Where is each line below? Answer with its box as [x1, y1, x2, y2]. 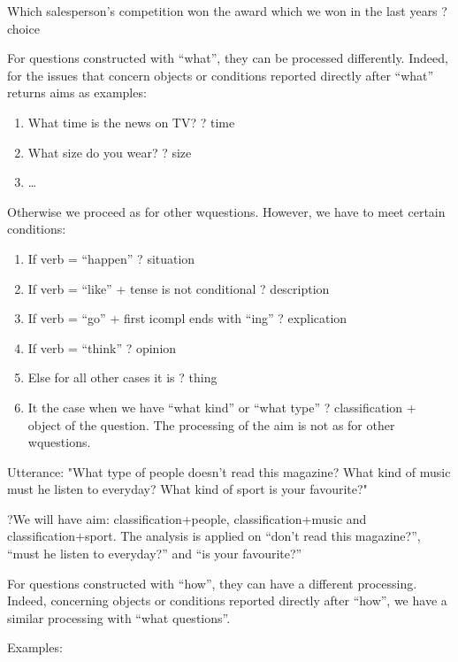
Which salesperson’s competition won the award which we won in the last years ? [7, 2, 447, 19]
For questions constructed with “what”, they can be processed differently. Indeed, [7, 49, 448, 67]
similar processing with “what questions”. [7, 608, 231, 627]
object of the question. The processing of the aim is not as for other [27, 415, 395, 434]
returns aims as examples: [7, 83, 147, 102]
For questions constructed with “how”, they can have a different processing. [7, 573, 417, 592]
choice [7, 19, 40, 37]
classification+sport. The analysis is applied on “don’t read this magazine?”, [7, 527, 421, 545]
